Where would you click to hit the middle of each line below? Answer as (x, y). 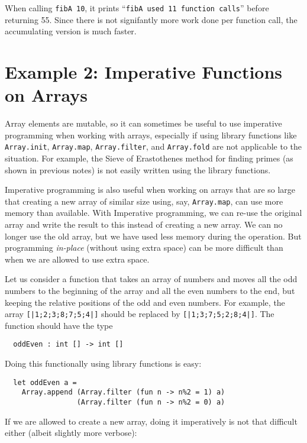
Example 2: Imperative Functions (144, 72)
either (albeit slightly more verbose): (71, 433)
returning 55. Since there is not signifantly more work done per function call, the (151, 19)
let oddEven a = (45, 382)
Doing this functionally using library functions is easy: (103, 363)
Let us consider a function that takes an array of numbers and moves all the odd (151, 279)
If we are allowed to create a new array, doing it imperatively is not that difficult (151, 421)
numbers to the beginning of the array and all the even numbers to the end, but (150, 290)
